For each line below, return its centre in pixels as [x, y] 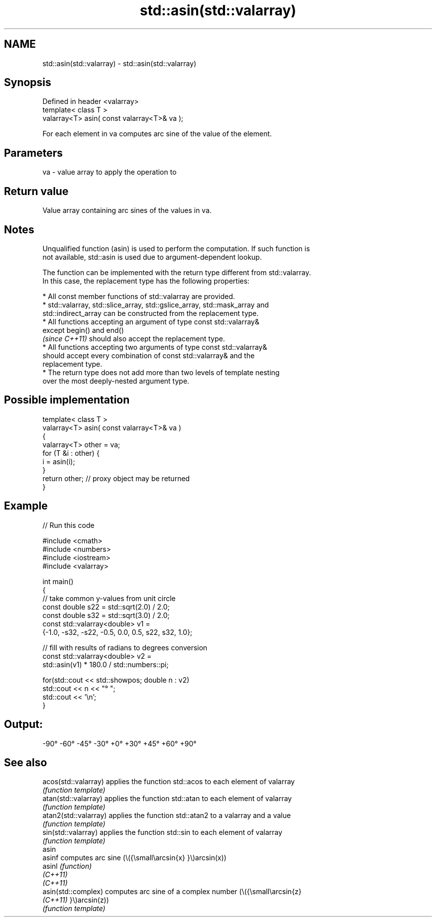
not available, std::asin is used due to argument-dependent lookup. [152, 257]
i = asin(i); [59, 461]
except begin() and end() [83, 330]
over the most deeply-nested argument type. [116, 381]
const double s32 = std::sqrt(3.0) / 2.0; [106, 615]
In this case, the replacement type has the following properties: [146, 281]
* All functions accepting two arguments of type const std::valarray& [155, 347]
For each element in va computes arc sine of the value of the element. [157, 134]
